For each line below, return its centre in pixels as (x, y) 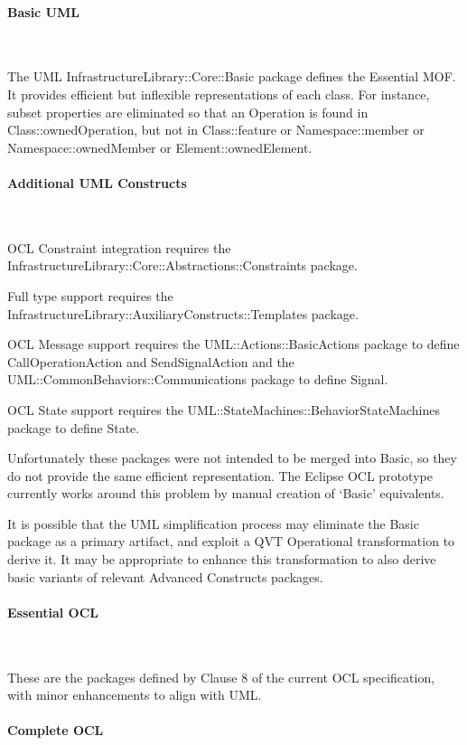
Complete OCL (56, 730)
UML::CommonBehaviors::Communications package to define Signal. (198, 379)
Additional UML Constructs (97, 182)
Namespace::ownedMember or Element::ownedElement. (160, 147)
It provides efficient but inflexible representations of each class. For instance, (219, 94)
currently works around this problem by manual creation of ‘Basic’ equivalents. (226, 493)
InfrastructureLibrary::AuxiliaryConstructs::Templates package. (183, 313)
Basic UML (43, 11)
